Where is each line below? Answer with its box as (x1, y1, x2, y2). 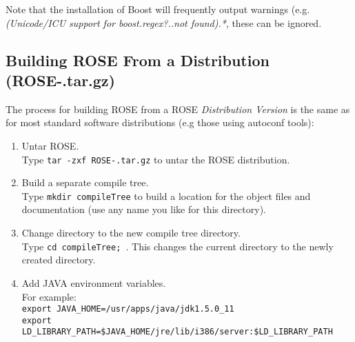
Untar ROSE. (21, 138, 79, 152)
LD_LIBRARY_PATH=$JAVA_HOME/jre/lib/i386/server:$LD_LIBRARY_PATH (21, 327, 333, 337)
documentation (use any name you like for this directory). (21, 202, 266, 217)
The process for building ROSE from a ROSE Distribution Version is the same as (6, 101, 350, 116)
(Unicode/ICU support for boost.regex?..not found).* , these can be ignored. (6, 15, 322, 30)
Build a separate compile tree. (21, 175, 149, 190)
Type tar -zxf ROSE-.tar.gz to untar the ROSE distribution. (21, 152, 290, 166)
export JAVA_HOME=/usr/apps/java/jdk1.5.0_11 (21, 304, 234, 314)
